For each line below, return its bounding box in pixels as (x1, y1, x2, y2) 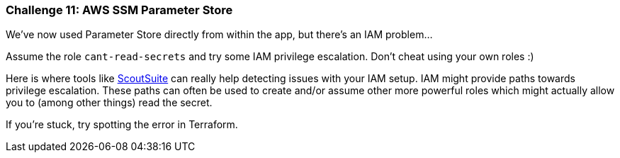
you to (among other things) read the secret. (6, 96, 213, 109)
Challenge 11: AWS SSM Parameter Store (6, 3, 233, 17)
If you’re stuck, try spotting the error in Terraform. (6, 118, 238, 131)
